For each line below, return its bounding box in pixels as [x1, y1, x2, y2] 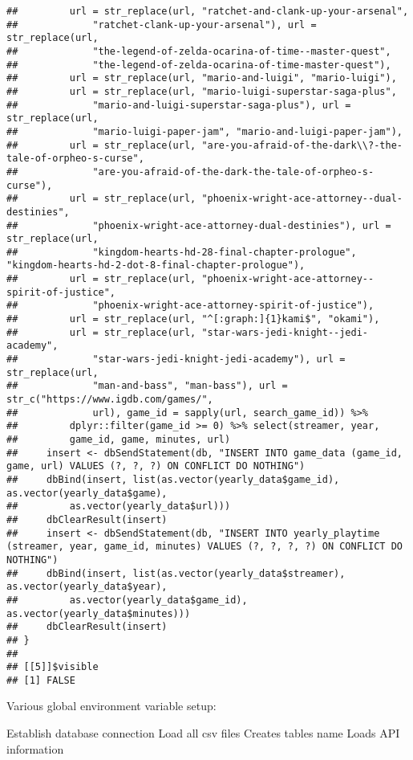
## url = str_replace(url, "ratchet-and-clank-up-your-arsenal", [6, 6, 409, 17]
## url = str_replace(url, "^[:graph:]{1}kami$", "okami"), [6, 313, 380, 325]
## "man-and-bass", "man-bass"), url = [6, 380, 288, 392]
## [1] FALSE [6, 674, 75, 686]
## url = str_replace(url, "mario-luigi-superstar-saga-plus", [6, 85, 397, 97]
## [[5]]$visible [6, 661, 99, 673]
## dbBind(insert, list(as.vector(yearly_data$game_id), [6, 473, 340, 485]
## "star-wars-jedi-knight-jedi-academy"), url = [6, 353, 346, 366]
